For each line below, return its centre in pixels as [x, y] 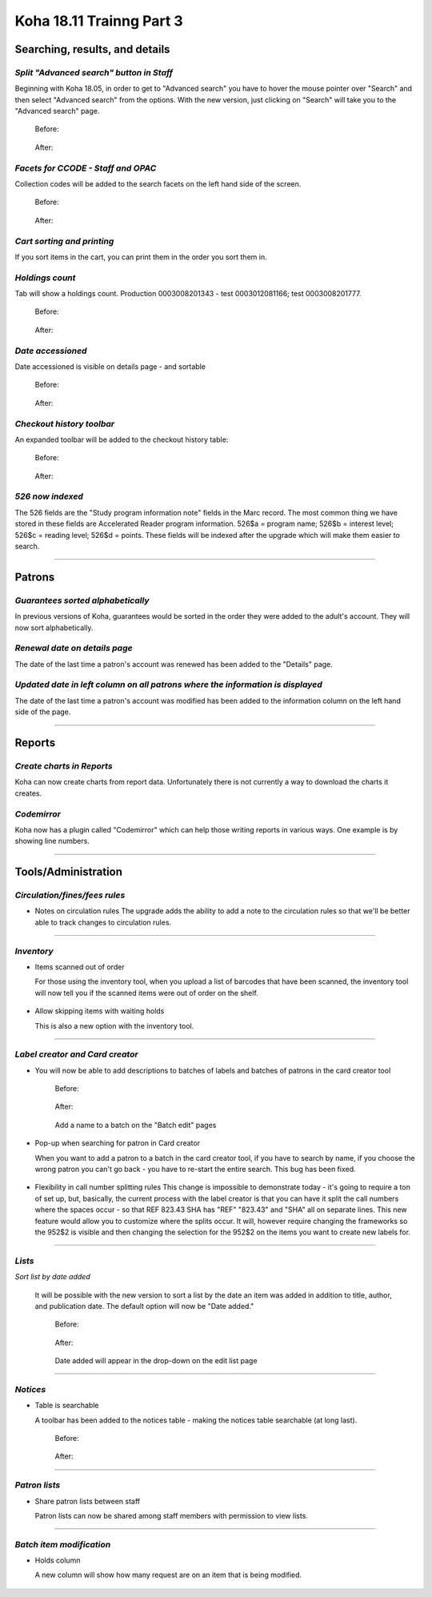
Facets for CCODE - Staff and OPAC [86, 168]
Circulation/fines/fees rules [70, 895]
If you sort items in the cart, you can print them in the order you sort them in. [141, 257]
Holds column [58, 1560]
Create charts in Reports [64, 766]
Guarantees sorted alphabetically [82, 600]
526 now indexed [49, 496]
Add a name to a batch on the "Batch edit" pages [136, 1125]
